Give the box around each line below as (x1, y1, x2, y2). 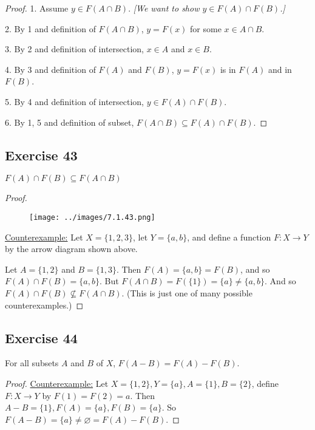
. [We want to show (128, 2, 200, 14)
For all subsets (5, 357, 59, 369)
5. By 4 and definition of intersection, (5, 95, 144, 107)
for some (190, 22, 222, 35)
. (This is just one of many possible (121, 286, 252, 299)
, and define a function (187, 230, 271, 243)
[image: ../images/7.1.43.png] (29, 213, 155, 222)
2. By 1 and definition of (5, 22, 96, 35)
